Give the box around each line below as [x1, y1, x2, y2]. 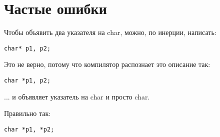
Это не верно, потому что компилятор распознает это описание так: [4, 59, 210, 69]
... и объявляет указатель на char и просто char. [4, 91, 150, 101]
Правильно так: [4, 108, 51, 118]
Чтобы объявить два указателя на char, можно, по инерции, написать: [4, 27, 216, 37]
